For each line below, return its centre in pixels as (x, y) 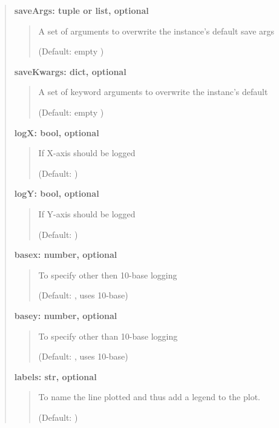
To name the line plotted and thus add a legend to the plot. (149, 397)
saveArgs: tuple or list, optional (81, 10)
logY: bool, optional (57, 193)
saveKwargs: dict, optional (70, 71)
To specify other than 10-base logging (108, 336)
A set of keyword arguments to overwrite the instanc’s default (153, 92)
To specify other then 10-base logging (108, 275)
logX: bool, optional (57, 132)
